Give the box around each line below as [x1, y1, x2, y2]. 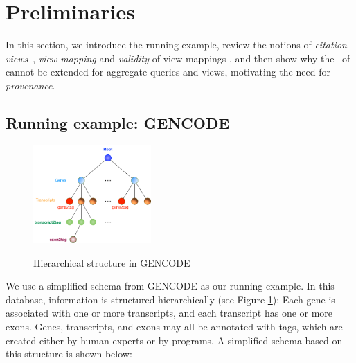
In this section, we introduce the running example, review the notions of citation [6, 37, 347, 52]
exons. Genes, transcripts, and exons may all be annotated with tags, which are [6, 319, 343, 333]
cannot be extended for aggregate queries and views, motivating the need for [6, 64, 330, 79]
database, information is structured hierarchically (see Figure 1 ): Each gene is [6, 292, 335, 306]
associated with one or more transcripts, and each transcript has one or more [6, 306, 333, 320]
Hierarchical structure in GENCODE [33, 255, 190, 269]
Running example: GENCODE [6, 112, 230, 133]
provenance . [6, 78, 55, 92]
